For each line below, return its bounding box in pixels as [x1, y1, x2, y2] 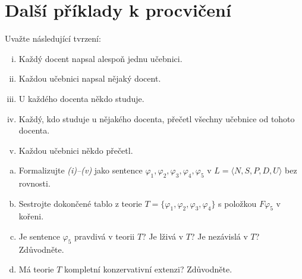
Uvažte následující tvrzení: [5, 32, 101, 45]
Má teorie [18, 263, 54, 275]
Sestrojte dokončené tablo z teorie [18, 197, 142, 209]
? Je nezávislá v [190, 230, 248, 243]
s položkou [218, 197, 257, 209]
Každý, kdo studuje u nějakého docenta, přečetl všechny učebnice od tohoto [18, 112, 295, 125]
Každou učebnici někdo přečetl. [18, 144, 133, 156]
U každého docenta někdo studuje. [18, 92, 144, 104]
